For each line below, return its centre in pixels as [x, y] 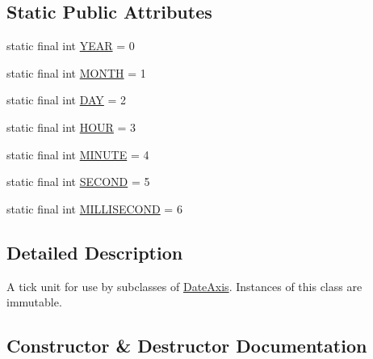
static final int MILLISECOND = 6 [94, 208]
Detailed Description [95, 252]
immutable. [34, 302]
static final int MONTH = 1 [76, 72]
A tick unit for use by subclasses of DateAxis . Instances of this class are [184, 286]
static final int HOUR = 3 [71, 127]
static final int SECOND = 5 [78, 182]
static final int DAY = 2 [67, 100]
